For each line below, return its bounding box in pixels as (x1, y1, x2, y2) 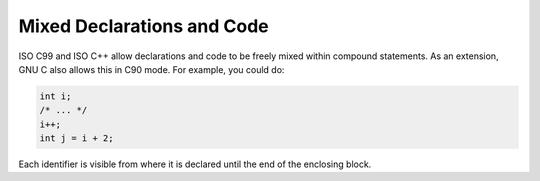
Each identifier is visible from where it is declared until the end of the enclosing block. (18, 158, 372, 170)
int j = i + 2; (39, 133, 114, 144)
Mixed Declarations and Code (18, 15, 269, 37)
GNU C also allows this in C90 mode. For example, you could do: (18, 63, 285, 75)
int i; (39, 90, 72, 102)
